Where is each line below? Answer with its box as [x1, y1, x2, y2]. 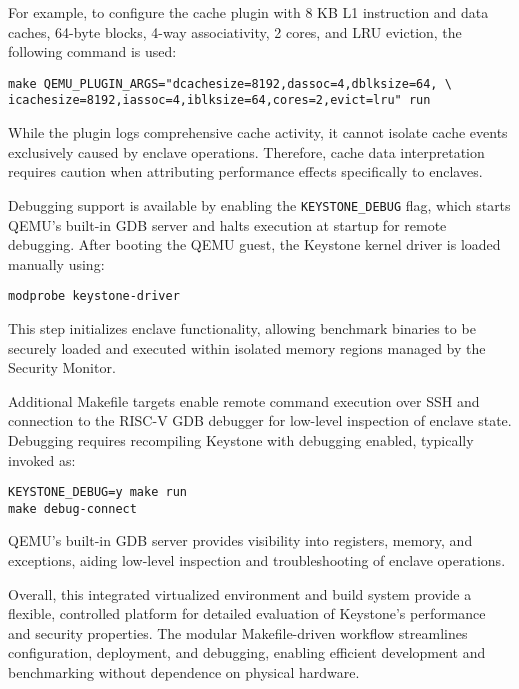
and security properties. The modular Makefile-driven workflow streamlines [8, 622, 468, 643]
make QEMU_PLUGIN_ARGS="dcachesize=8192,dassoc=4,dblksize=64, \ [8, 76, 452, 91]
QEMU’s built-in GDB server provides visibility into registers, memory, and [8, 530, 473, 551]
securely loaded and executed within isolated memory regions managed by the [8, 337, 486, 358]
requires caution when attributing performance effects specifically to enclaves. [8, 161, 483, 182]
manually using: [8, 253, 105, 274]
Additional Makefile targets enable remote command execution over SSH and [8, 390, 480, 411]
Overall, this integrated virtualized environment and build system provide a [8, 583, 472, 604]
